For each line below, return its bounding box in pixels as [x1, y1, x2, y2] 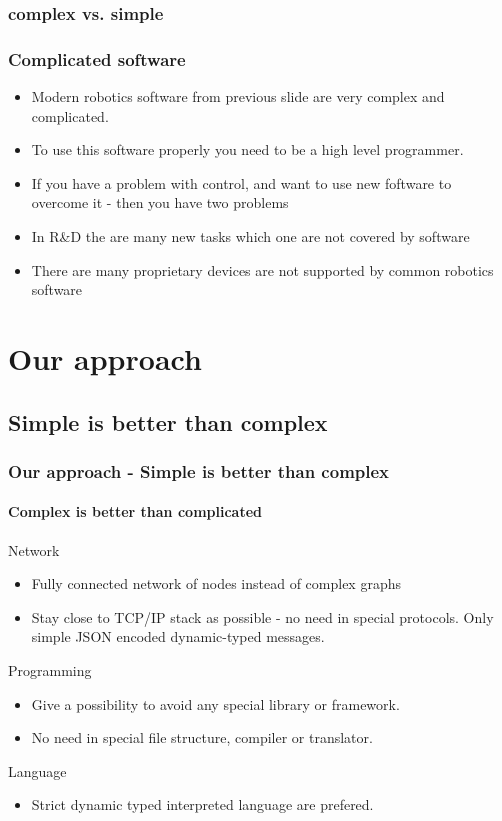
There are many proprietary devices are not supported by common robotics [31, 259, 494, 280]
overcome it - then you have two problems [31, 192, 289, 213]
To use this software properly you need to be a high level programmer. [31, 139, 464, 160]
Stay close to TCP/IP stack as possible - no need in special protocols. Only [31, 606, 494, 627]
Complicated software [8, 46, 186, 71]
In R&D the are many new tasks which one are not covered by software [31, 226, 470, 247]
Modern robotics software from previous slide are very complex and [31, 86, 445, 107]
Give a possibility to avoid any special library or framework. [31, 693, 400, 714]
